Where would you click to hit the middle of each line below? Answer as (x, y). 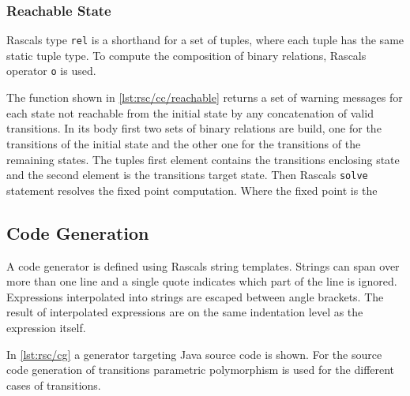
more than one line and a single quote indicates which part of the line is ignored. (202, 281)
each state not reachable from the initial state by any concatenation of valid (190, 112)
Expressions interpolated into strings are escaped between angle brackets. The (195, 296)
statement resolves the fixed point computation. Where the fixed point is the (192, 190)
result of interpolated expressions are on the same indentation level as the (185, 312)
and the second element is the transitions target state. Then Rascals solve (187, 175)
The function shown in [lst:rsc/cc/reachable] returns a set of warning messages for (205, 97)
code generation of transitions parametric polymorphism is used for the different (201, 370)
